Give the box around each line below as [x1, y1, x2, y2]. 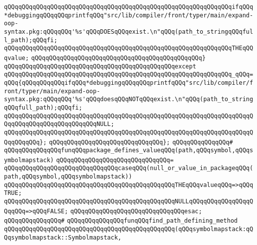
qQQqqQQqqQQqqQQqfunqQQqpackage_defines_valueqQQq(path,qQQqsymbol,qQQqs [4, 147, 254, 154]
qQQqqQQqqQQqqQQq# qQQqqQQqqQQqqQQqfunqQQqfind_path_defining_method [4, 217, 238, 225]
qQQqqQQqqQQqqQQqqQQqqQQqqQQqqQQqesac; [70, 207, 202, 215]
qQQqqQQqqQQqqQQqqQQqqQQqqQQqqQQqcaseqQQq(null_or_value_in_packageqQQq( [4, 165, 254, 172]
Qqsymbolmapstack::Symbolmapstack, [4, 234, 122, 241]
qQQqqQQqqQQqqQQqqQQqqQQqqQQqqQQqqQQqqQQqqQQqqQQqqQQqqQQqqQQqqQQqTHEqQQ [4, 45, 254, 52]
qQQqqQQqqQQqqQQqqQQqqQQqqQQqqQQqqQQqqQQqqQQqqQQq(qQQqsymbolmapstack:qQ [4, 226, 254, 233]
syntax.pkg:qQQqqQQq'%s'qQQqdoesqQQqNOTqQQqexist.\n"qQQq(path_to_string [4, 96, 254, 103]
